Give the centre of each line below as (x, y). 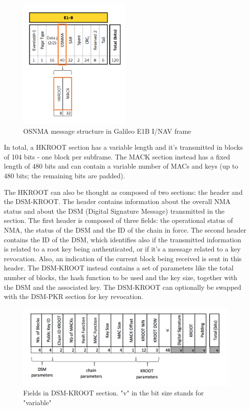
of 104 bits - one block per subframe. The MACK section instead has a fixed (117, 156)
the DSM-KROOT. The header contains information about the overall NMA (117, 201)
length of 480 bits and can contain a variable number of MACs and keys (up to (121, 166)
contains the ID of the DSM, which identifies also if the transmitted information (123, 239)
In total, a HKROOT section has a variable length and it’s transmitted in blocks (124, 147)
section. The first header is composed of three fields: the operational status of (118, 220)
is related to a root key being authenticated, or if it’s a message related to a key (122, 249)
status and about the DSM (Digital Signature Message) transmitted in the (114, 211)
